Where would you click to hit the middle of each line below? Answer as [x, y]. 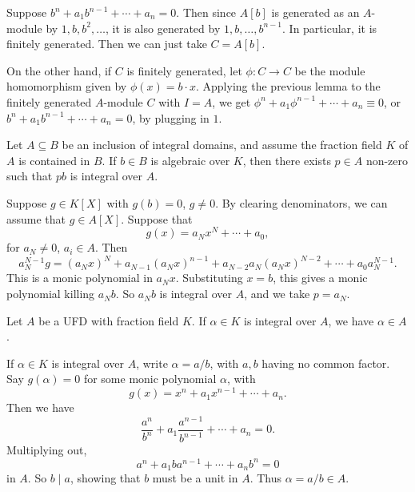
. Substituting [209, 278]
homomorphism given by [67, 86]
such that [30, 176]
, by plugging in [171, 117]
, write [152, 363]
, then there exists [287, 160]
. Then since [206, 12]
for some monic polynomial [150, 379]
